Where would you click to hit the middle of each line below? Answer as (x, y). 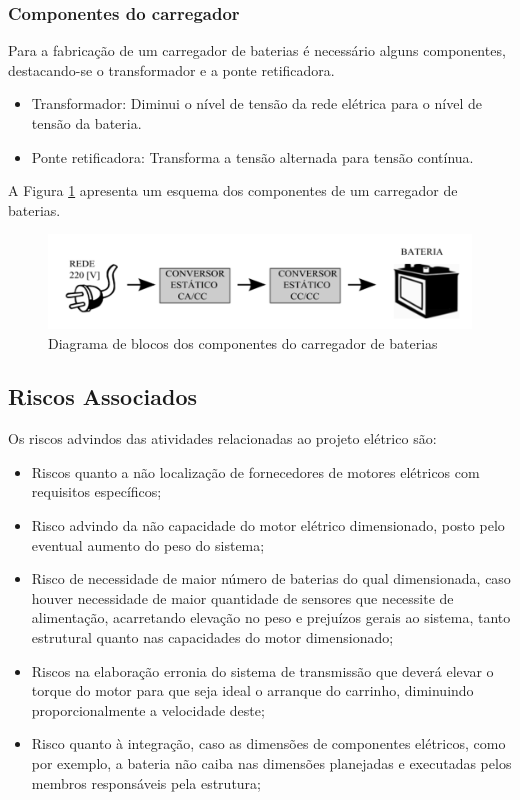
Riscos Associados (102, 396)
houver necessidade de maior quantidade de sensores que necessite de (242, 597)
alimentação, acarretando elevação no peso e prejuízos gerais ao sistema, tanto (271, 617)
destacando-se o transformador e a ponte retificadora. (171, 69)
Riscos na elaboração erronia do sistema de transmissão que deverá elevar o (262, 670)
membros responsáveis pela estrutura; (146, 782)
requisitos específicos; (96, 491)
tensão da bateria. (86, 123)
